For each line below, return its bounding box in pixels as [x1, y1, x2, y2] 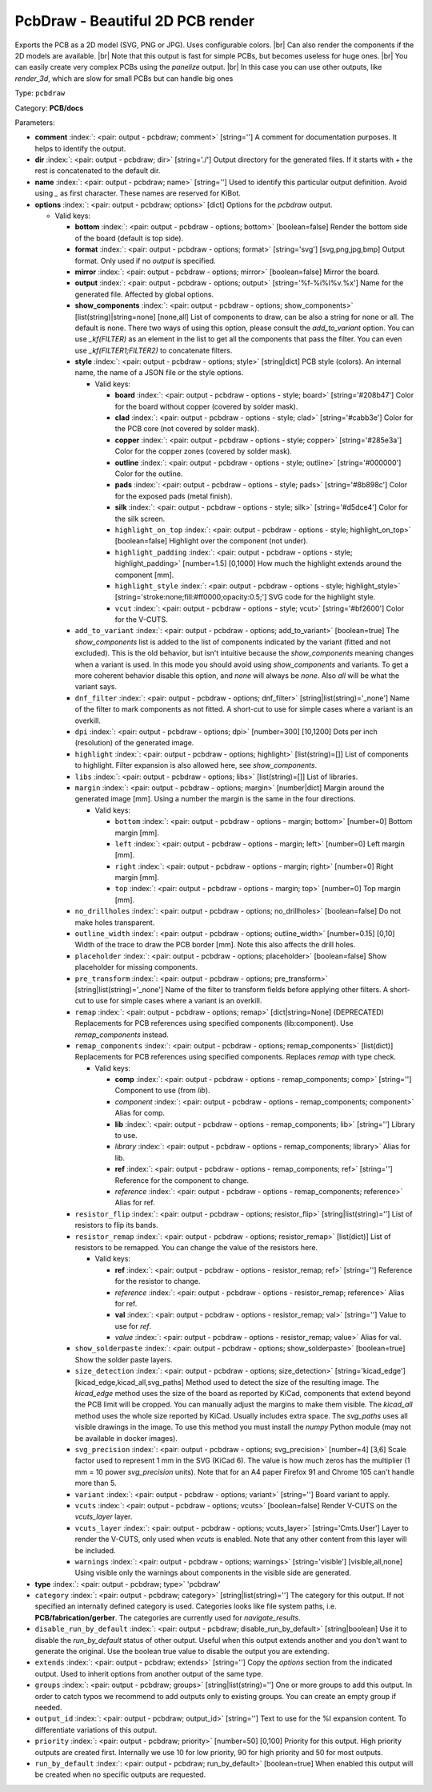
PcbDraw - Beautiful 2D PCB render [14, 12, 255, 30]
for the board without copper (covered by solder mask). [114, 402, 298, 411]
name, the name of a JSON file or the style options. [74, 368, 244, 377]
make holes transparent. [74, 918, 155, 927]
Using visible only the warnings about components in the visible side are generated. [74, 1568, 351, 1578]
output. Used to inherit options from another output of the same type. [34, 1669, 264, 1678]
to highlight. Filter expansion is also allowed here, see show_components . [74, 761, 318, 770]
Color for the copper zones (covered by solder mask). [114, 446, 292, 456]
